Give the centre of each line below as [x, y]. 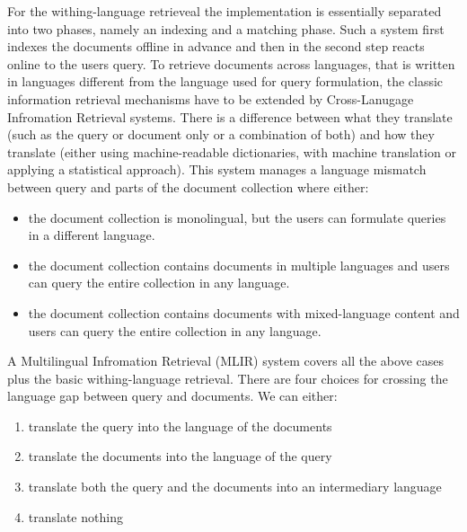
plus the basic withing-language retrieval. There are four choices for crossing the [228, 378]
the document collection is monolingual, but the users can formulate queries [237, 217]
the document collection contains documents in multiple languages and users [239, 265]
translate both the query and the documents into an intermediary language [235, 487]
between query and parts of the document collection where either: [188, 186]
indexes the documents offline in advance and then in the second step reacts [216, 46]
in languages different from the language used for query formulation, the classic [225, 81]
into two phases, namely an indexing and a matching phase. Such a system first [226, 28]
